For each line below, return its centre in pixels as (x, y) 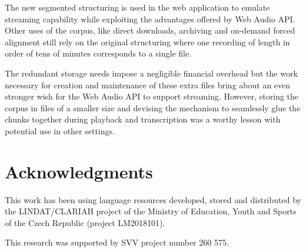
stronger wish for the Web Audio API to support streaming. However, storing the (152, 96)
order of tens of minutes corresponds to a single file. (98, 53)
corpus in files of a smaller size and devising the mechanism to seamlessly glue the (153, 107)
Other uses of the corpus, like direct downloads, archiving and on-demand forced (150, 30)
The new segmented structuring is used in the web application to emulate (137, 7)
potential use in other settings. (60, 130)
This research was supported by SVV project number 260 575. (117, 242)
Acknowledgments (79, 171)
